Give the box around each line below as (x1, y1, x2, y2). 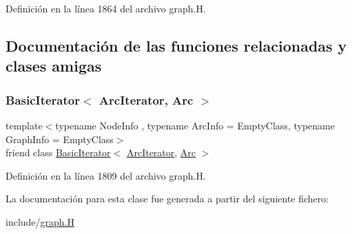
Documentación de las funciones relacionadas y (6, 34, 347, 56)
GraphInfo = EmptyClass (6, 131, 114, 146)
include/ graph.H (6, 214, 75, 228)
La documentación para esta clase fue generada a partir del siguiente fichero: (6, 191, 329, 206)
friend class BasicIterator (6, 145, 111, 160)
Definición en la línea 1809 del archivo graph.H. (6, 168, 206, 182)
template (6, 118, 43, 132)
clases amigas (6, 55, 102, 76)
